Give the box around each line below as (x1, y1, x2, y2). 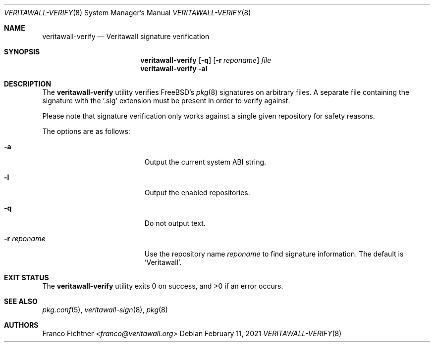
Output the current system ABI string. (144, 158, 267, 166)
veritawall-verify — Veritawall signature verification (42, 32, 210, 41)
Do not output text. (144, 219, 206, 227)
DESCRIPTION (4, 80, 52, 88)
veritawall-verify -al (140, 64, 208, 73)
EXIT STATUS (4, 273, 49, 282)
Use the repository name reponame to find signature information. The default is (144, 250, 404, 258)
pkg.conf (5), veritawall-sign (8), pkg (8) (42, 305, 168, 314)
